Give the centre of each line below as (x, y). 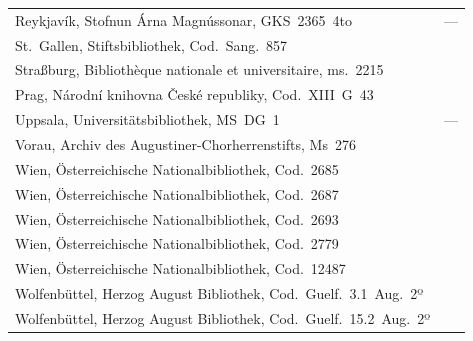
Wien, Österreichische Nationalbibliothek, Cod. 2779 (177, 243)
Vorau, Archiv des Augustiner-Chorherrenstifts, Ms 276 (185, 143)
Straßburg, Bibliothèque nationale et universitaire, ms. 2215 (199, 69)
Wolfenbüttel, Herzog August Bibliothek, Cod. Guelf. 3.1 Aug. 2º (219, 293)
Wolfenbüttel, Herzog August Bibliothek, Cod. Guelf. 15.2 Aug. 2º (223, 317)
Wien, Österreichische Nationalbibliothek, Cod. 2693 (177, 218)
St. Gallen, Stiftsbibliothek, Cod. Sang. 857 (151, 44)
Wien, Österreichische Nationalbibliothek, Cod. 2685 (177, 168)
